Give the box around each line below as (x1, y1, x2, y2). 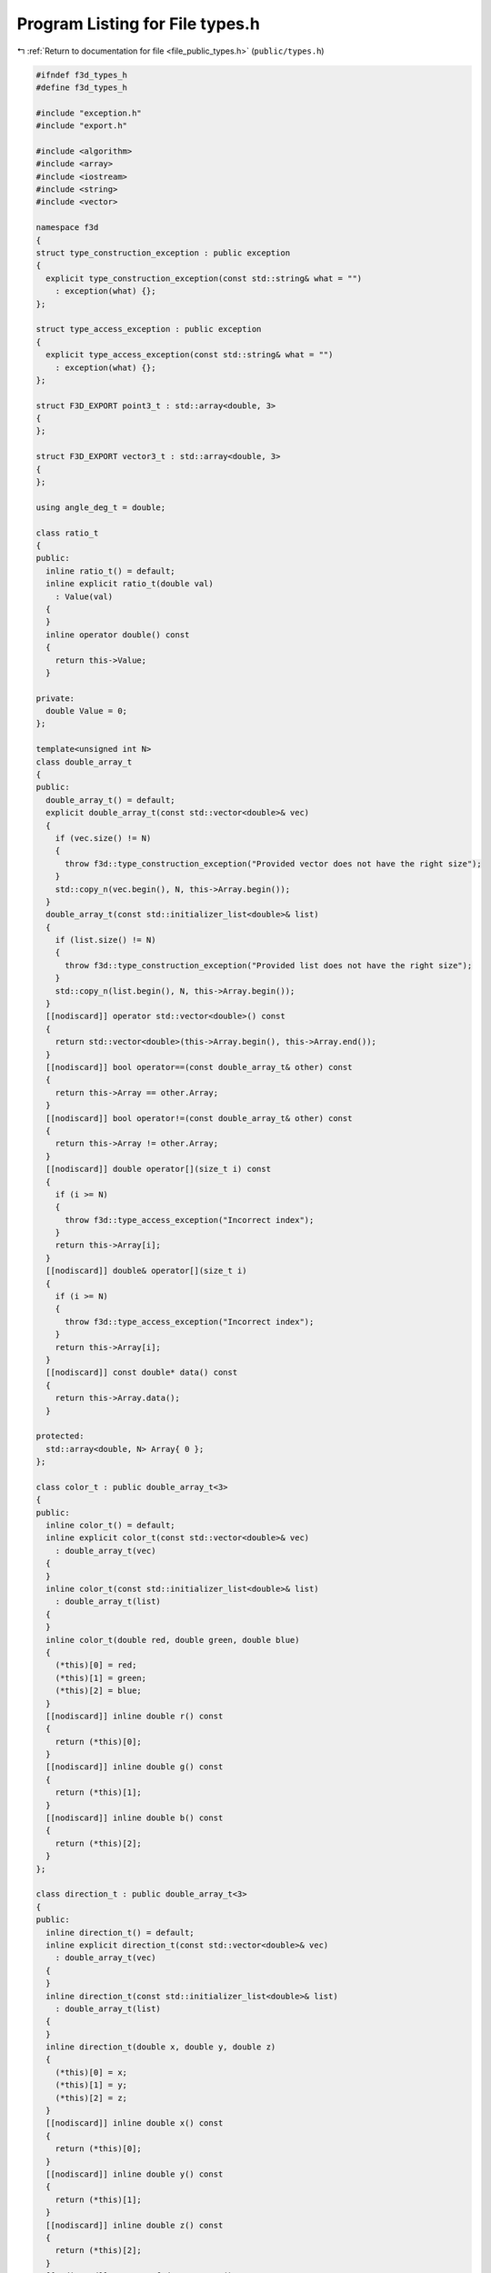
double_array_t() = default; (45, 795, 176, 805)
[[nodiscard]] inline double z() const (45, 2219, 224, 2230)
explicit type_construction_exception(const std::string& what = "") (45, 273, 363, 284)
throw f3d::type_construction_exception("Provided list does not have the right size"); (65, 960, 473, 970)
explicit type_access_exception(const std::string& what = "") (45, 350, 334, 360)
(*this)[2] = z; (55, 2092, 127, 2103)
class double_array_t (35, 756, 133, 767)
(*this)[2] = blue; (55, 1686, 143, 1696)
